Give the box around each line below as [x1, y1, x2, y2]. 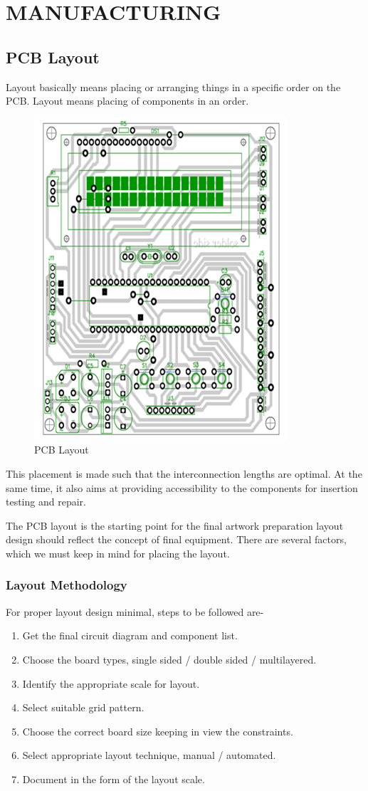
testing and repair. [6, 494, 86, 509]
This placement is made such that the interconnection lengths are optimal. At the [6, 466, 362, 481]
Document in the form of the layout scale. [22, 771, 205, 786]
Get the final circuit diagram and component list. [22, 628, 238, 643]
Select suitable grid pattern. [22, 700, 144, 715]
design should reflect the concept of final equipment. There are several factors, [6, 532, 347, 547]
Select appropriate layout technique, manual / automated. [22, 748, 276, 763]
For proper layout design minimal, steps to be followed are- [6, 604, 264, 619]
